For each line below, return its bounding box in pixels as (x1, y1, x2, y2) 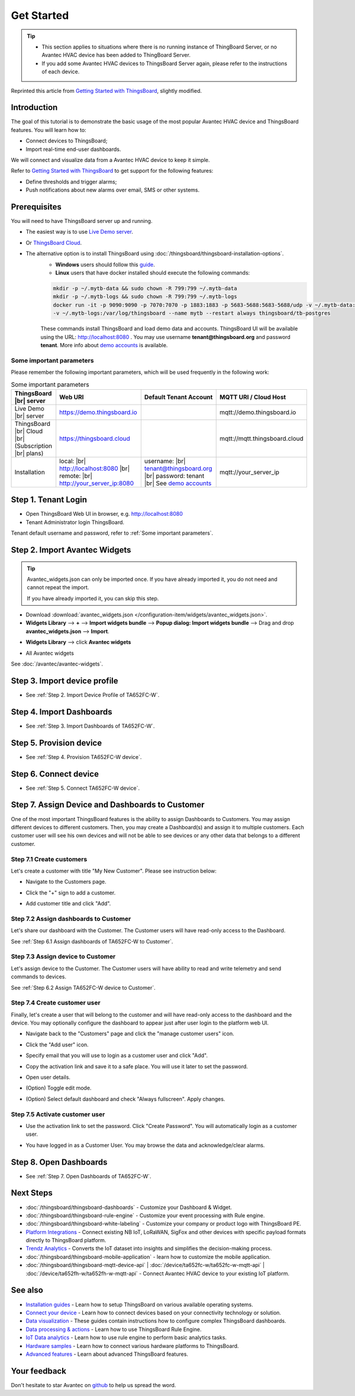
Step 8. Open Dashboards (11, 1157, 108, 1167)
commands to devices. (11, 973, 67, 980)
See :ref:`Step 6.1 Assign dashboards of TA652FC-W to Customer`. (11, 938, 173, 945)
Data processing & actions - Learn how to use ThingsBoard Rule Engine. (25, 1326, 202, 1333)
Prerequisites (11, 202, 62, 212)
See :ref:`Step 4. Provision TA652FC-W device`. (25, 753, 142, 760)
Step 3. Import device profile (11, 676, 118, 686)
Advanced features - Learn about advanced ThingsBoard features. (25, 1350, 189, 1358)
